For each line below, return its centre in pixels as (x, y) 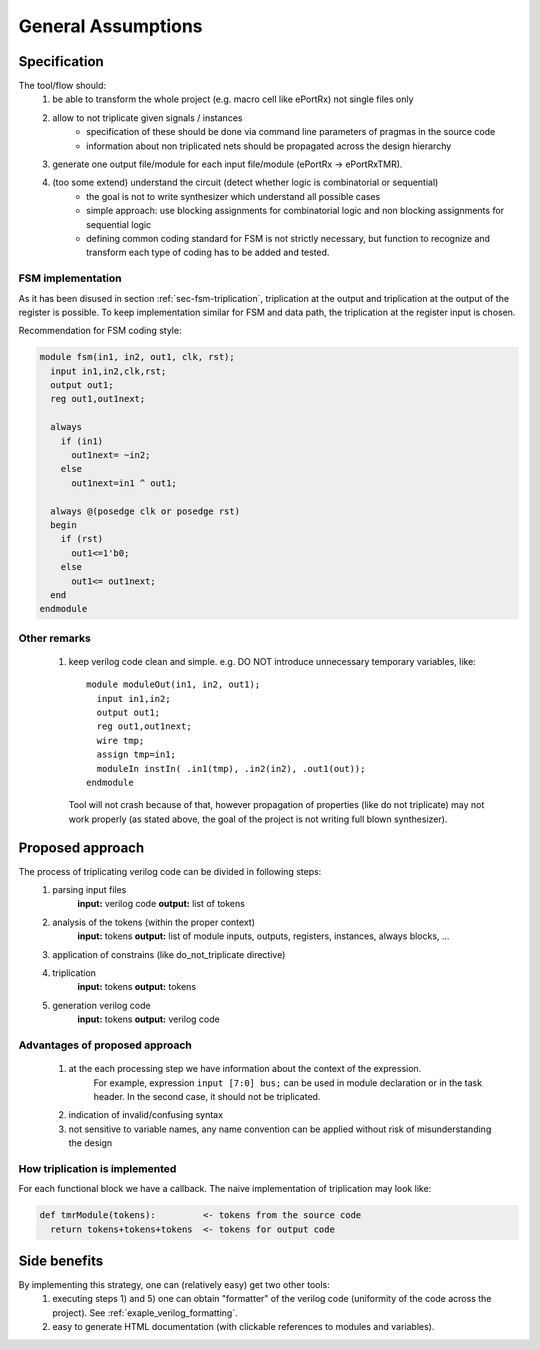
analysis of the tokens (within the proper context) (153, 922)
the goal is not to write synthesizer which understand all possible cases (233, 196)
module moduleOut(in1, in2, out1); (173, 684)
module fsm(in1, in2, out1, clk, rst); (137, 357)
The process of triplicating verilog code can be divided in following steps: (170, 871)
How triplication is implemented (97, 1168)
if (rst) (82, 539)
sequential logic (119, 224)
